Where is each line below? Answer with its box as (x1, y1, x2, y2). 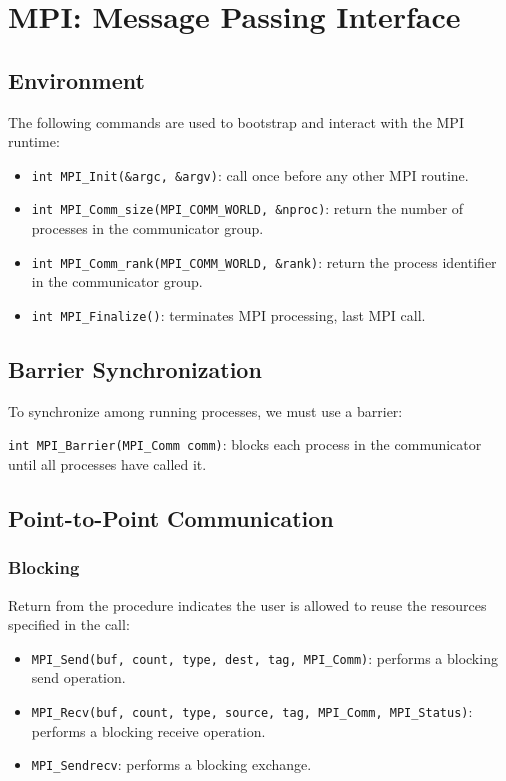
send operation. (31, 667, 126, 688)
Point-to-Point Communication (8, 503, 334, 534)
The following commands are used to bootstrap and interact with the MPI (8, 111, 464, 132)
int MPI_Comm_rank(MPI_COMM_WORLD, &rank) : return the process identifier (31, 251, 497, 272)
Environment (8, 64, 145, 95)
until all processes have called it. (8, 454, 207, 475)
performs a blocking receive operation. (31, 720, 266, 741)
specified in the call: (8, 614, 130, 635)
